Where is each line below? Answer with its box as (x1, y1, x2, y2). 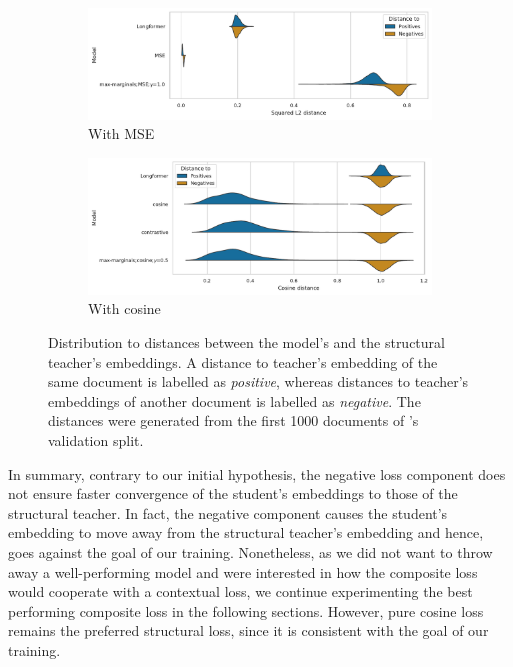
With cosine (88, 298, 161, 319)
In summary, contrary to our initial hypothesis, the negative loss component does (8, 463, 506, 484)
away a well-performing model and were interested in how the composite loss (8, 561, 478, 582)
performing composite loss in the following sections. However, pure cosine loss (8, 600, 484, 621)
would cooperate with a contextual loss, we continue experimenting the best (8, 581, 473, 602)
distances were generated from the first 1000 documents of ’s (48, 410, 419, 431)
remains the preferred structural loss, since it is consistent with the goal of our (8, 620, 489, 641)
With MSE (88, 123, 155, 144)
